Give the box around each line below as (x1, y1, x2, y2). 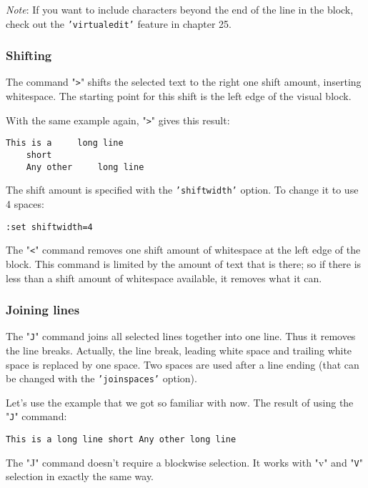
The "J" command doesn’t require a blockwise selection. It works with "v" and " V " (6, 454, 364, 469)
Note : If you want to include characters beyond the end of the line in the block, (6, 2, 354, 16)
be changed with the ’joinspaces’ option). (6, 371, 197, 386)
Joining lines (6, 301, 80, 319)
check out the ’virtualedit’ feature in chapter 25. (6, 16, 232, 31)
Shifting (6, 46, 52, 64)
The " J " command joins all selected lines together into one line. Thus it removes (6, 329, 356, 344)
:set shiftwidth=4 (6, 221, 93, 232)
